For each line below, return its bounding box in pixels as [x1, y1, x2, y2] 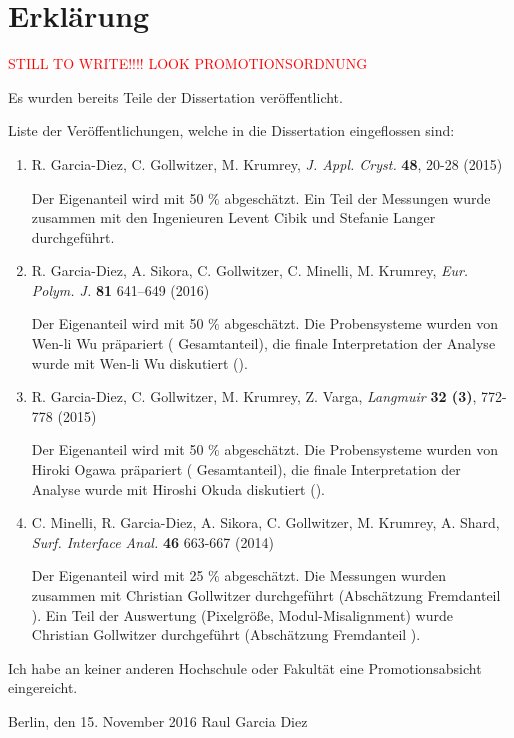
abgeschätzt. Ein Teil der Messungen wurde [224, 187, 491, 208]
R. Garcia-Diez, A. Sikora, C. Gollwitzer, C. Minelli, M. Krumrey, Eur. [31, 260, 469, 281]
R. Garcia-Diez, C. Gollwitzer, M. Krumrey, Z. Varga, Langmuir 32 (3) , [31, 386, 477, 407]
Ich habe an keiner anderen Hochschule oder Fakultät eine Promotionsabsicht [8, 657, 482, 678]
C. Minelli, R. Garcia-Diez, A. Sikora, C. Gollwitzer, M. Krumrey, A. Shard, [31, 512, 500, 533]
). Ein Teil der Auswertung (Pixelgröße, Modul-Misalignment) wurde [31, 604, 453, 625]
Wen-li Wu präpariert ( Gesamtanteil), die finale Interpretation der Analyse [31, 333, 496, 354]
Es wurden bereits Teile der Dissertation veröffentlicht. [8, 86, 343, 107]
